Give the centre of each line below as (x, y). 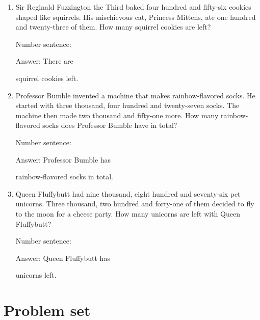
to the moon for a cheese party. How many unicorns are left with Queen (128, 213)
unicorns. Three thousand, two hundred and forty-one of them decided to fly (135, 204)
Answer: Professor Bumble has (63, 159)
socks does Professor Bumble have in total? (110, 125)
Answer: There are (44, 61)
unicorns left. (36, 275)
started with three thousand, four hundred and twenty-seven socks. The (127, 105)
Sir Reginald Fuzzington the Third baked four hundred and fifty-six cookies (133, 7)
